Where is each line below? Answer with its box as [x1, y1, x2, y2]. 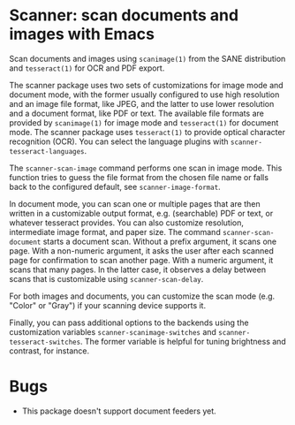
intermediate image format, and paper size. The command [9, 226, 221, 237]
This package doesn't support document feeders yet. [21, 406, 216, 416]
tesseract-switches [9, 338, 81, 346]
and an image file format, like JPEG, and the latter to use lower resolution [9, 98, 275, 109]
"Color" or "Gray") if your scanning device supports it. [9, 300, 206, 310]
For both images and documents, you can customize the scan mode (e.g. [9, 291, 276, 301]
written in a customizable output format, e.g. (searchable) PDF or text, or [9, 208, 274, 218]
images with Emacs [9, 24, 155, 44]
